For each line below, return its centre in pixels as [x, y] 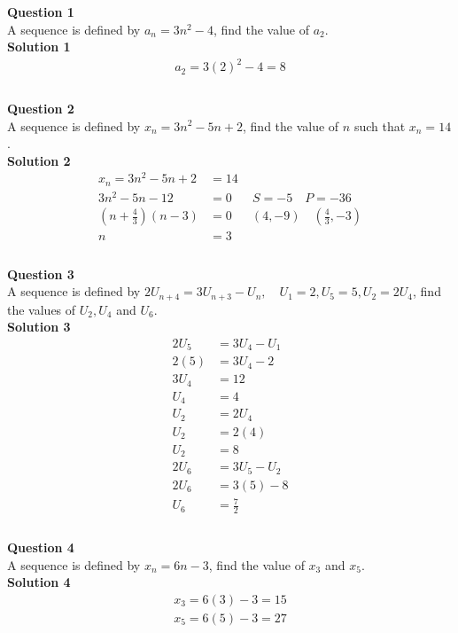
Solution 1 [39, 47]
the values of [42, 309]
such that [380, 125]
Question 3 [41, 274]
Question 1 [41, 12]
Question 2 [41, 108]
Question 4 [41, 547]
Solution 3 [39, 327]
